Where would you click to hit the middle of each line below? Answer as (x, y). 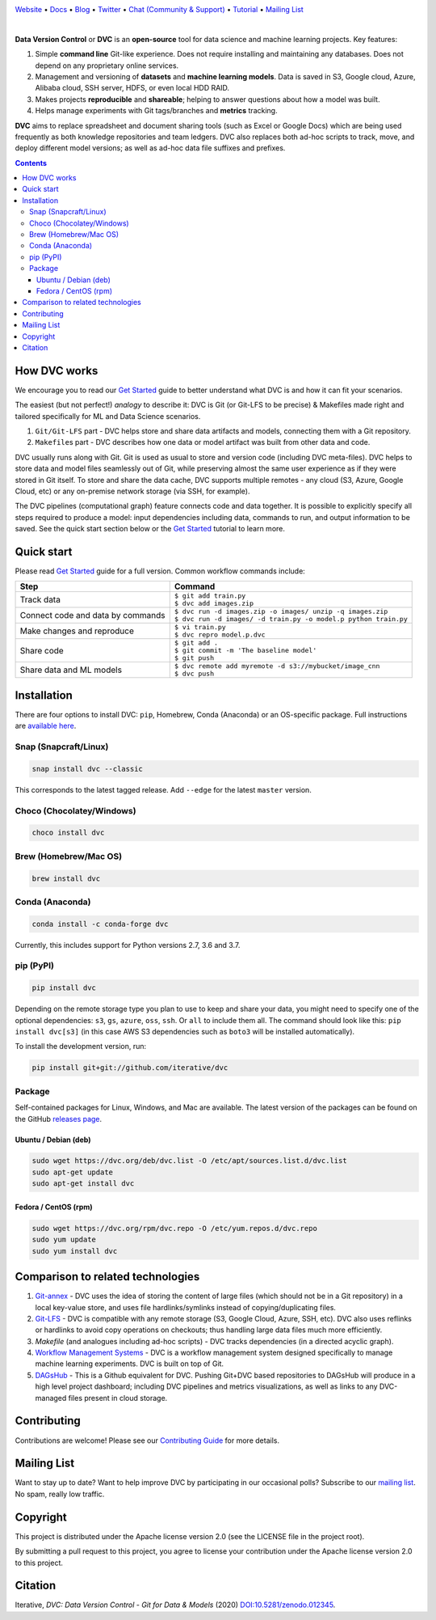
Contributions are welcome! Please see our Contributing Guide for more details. (147, 1440)
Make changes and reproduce (77, 631)
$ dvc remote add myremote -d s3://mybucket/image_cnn (277, 666)
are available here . (46, 726)
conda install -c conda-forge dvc (100, 924)
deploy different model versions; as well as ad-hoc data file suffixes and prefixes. (150, 148)
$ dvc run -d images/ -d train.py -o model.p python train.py (291, 619)
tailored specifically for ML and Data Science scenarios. (108, 416)
